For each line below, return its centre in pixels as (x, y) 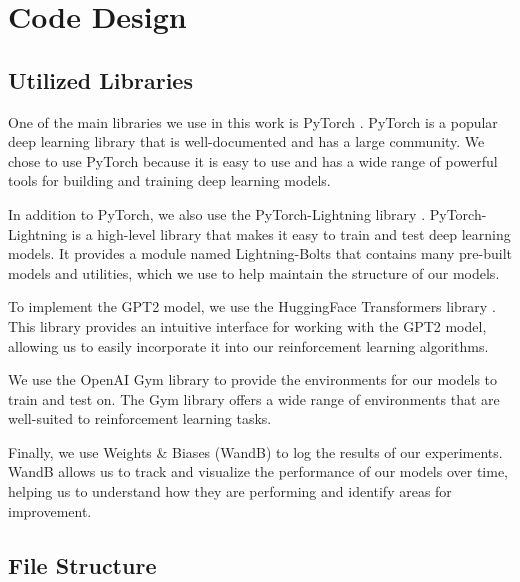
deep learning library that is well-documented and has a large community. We (246, 141)
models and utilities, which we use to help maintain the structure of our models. (254, 272)
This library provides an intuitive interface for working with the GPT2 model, (247, 325)
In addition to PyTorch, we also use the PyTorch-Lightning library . (217, 213)
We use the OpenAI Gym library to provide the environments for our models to (253, 379)
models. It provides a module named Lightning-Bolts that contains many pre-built (260, 253)
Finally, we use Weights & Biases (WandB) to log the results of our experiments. (255, 451)
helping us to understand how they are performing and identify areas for (230, 491)
